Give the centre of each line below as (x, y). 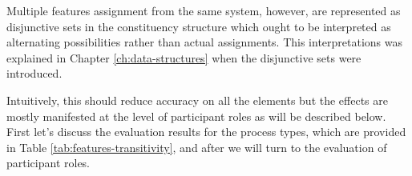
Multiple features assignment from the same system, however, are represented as (204, 10)
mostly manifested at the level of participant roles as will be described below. (196, 116)
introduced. (34, 73)
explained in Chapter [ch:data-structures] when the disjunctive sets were (184, 57)
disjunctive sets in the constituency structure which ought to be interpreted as (199, 26)
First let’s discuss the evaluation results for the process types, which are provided (206, 132)
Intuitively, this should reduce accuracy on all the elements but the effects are (197, 100)
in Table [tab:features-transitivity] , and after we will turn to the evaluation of (197, 147)
